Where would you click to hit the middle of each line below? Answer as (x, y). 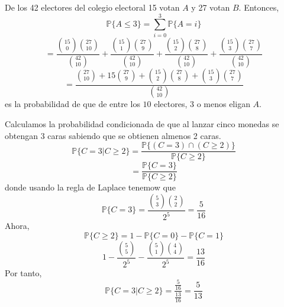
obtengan (22, 135)
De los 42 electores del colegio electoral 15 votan (92, 7)
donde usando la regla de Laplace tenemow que (90, 187)
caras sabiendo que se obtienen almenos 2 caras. (134, 135)
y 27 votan (211, 7)
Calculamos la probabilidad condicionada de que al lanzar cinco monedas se (142, 124)
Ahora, (17, 226)
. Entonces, (259, 7)
